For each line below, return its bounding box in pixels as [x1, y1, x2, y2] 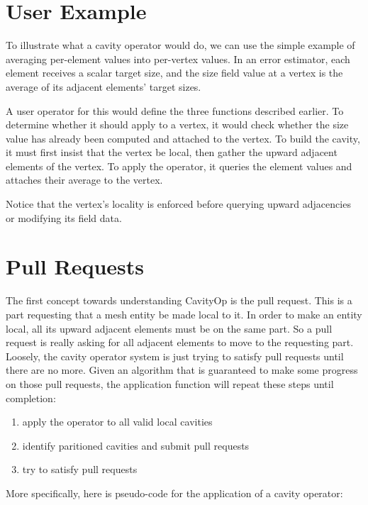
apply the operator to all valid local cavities [22, 414, 213, 429]
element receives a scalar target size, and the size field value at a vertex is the [6, 65, 343, 80]
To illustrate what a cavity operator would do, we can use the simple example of [6, 38, 355, 52]
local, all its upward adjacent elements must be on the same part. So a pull [6, 321, 333, 335]
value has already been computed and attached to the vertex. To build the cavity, [6, 131, 360, 145]
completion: [6, 390, 56, 405]
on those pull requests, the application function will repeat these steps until [6, 376, 334, 391]
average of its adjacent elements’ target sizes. [6, 79, 201, 94]
